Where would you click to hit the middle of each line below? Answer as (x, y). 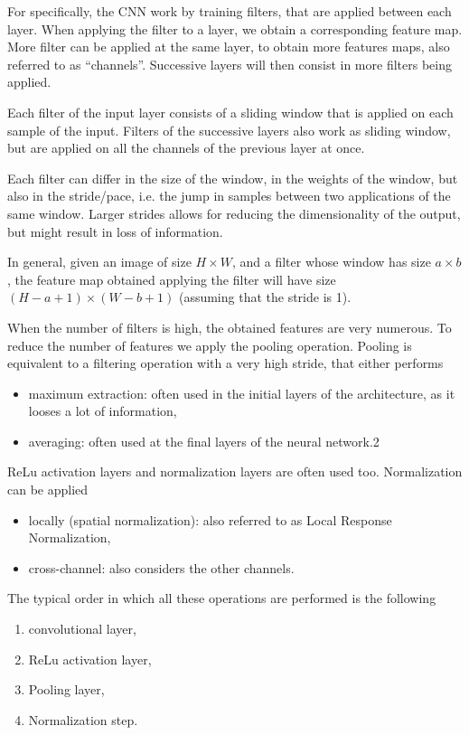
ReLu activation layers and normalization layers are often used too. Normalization (235, 471)
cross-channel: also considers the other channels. (161, 567)
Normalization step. (83, 719)
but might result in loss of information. (115, 231)
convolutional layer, (82, 629)
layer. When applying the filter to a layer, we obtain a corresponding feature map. (235, 28)
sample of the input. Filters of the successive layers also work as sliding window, (229, 130)
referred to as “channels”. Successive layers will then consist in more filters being (230, 64)
